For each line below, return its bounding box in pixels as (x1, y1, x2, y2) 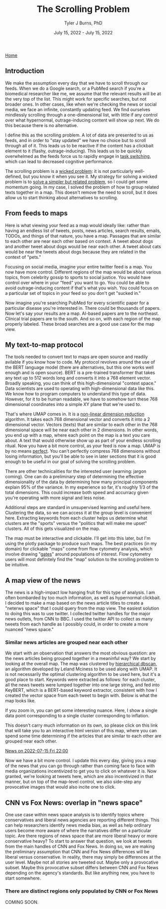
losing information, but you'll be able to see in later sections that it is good (5, 453, 156, 459)
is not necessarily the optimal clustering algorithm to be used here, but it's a (5, 671, 161, 677)
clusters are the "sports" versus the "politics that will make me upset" (5, 520, 147, 526)
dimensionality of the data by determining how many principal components (5, 479, 158, 485)
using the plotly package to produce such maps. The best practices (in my (5, 540, 157, 546)
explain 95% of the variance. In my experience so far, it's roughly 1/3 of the (5, 484, 159, 490)
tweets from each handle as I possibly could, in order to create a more (5, 621, 149, 627)
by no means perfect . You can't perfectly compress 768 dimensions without (5, 448, 160, 454)
